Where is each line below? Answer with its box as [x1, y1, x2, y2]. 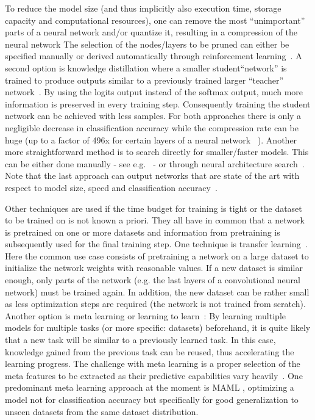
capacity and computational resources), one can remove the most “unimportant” [5, 13, 305, 26]
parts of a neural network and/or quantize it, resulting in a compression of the [5, 26, 298, 38]
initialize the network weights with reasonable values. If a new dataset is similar [5, 261, 303, 274]
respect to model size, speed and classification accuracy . [5, 181, 218, 194]
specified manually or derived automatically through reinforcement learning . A [5, 49, 302, 62]
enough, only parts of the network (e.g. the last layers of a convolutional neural [5, 273, 300, 286]
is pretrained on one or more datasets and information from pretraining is [5, 225, 280, 238]
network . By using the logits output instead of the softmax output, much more [5, 85, 303, 98]
